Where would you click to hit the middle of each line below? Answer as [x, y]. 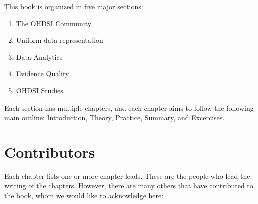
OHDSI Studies [39, 90]
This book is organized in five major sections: [74, 6]
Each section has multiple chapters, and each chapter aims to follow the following [129, 107]
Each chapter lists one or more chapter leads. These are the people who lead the [127, 176]
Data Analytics [39, 57]
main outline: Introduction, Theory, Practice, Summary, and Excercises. [114, 117]
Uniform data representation [59, 40]
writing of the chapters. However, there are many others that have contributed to [129, 186]
